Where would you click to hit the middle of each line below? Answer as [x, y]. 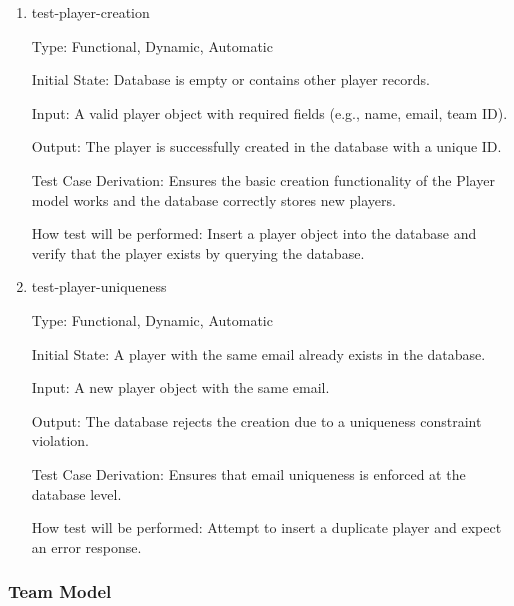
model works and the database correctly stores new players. [213, 199]
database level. [76, 493]
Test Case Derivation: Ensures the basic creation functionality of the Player [263, 179]
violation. [60, 440]
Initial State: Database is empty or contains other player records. [230, 79]
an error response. [86, 546]
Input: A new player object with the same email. [180, 387]
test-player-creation [90, 12]
